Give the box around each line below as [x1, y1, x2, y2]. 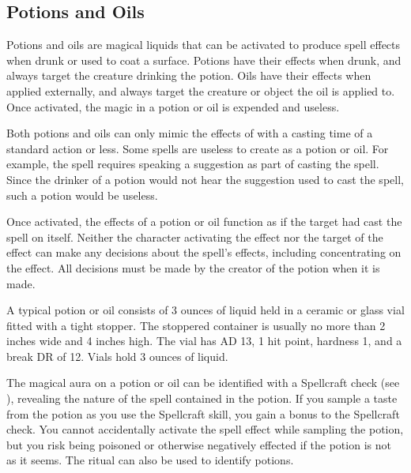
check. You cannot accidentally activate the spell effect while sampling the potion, [6, 421, 404, 437]
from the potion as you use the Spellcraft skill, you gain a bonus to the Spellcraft [6, 405, 400, 422]
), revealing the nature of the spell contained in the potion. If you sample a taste [6, 390, 398, 407]
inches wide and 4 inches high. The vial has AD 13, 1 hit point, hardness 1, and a [6, 332, 402, 349]
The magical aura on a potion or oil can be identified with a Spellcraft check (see [6, 374, 400, 391]
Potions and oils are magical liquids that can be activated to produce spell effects [6, 36, 401, 53]
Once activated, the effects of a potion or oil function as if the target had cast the [6, 213, 402, 230]
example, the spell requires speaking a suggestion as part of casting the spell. [6, 156, 379, 172]
